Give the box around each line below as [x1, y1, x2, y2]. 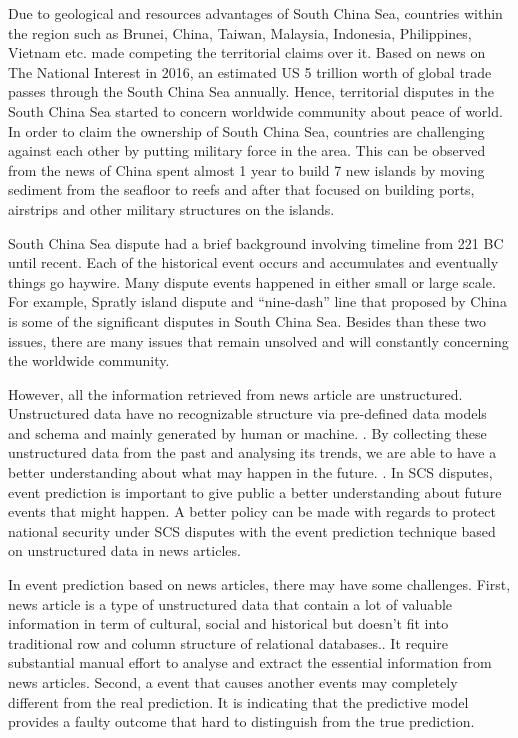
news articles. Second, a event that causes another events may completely [8, 672, 458, 692]
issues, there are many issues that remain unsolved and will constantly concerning [8, 330, 509, 351]
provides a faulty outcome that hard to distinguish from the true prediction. [8, 711, 475, 732]
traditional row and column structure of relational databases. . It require [8, 632, 449, 653]
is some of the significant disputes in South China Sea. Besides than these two [8, 310, 486, 331]
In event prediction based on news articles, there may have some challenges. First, [8, 574, 511, 595]
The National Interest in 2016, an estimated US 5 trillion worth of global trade [8, 61, 492, 82]
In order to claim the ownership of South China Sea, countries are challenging [8, 120, 485, 141]
